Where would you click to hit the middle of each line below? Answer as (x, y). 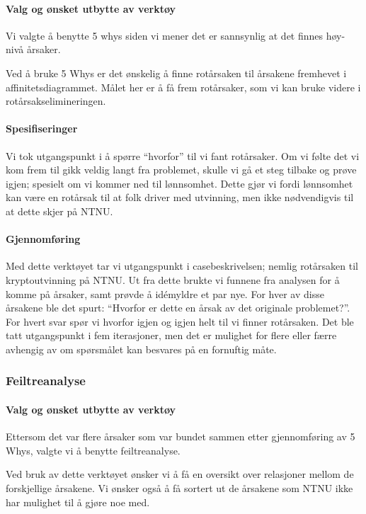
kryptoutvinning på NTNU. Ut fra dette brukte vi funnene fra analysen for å (173, 279)
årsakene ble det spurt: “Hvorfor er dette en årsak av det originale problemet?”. (178, 308)
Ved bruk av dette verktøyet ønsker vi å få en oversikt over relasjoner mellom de (180, 474)
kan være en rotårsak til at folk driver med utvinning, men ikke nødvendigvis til (180, 197)
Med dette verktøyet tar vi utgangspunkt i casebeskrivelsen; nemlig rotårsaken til (182, 266)
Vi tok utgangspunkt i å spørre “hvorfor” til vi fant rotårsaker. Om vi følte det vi (183, 155)
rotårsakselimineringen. (56, 101)
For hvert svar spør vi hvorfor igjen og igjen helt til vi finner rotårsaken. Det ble (180, 321)
